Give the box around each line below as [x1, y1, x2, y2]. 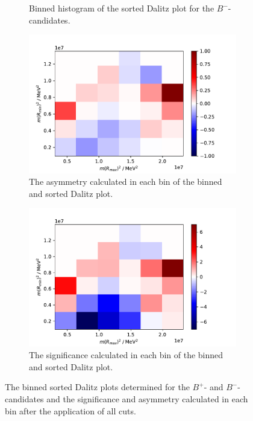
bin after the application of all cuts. [5, 404, 136, 417]
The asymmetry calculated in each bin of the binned [29, 175, 222, 188]
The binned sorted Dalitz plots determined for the [5, 381, 190, 393]
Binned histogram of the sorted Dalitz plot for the [29, 2, 214, 14]
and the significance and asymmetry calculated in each [46, 393, 248, 405]
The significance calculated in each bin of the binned [29, 349, 223, 361]
